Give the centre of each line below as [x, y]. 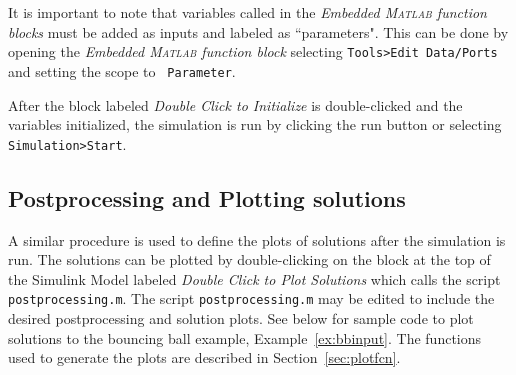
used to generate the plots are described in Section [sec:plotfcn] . [204, 357]
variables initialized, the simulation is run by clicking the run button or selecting [255, 124]
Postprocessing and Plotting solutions [207, 197]
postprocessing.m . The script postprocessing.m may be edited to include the [251, 298]
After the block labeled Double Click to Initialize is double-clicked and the [235, 104]
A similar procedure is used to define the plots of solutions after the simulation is [257, 239]
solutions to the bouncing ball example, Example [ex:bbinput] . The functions [245, 337]
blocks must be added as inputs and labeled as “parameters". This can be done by [258, 31]
